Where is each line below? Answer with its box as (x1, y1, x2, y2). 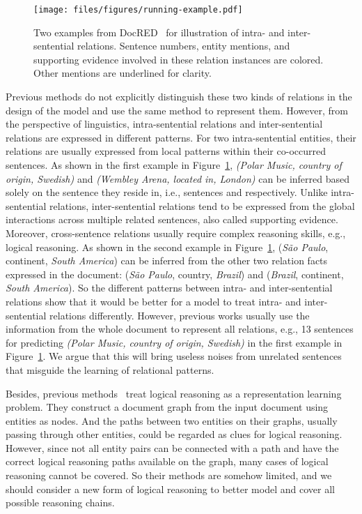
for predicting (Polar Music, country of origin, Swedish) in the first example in (6, 335, 343, 349)
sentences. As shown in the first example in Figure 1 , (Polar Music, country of (6, 158, 342, 172)
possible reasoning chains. (6, 495, 115, 510)
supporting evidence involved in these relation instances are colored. (33, 52, 324, 66)
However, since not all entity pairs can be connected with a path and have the (6, 440, 339, 455)
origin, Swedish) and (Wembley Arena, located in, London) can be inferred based (6, 171, 350, 186)
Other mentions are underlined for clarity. (33, 66, 212, 80)
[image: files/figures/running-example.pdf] (33, 5, 243, 15)
